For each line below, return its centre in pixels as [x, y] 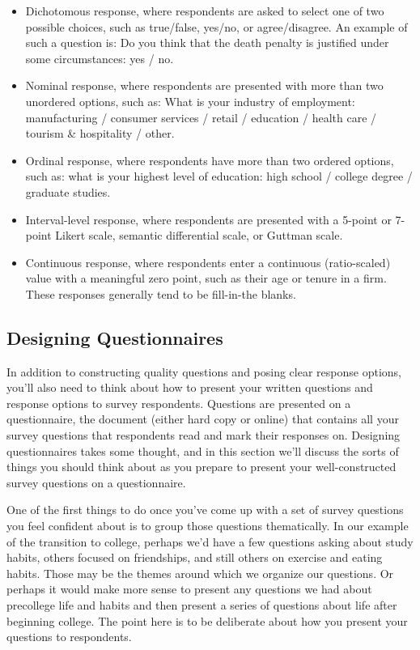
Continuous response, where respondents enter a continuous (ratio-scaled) [208, 262]
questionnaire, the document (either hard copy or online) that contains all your [203, 419]
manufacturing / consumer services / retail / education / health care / [201, 117]
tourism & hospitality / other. [100, 133]
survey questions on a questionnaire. [96, 482]
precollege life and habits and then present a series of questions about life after [202, 605]
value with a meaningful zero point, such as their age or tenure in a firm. [206, 278]
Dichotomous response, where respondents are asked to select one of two [205, 11]
